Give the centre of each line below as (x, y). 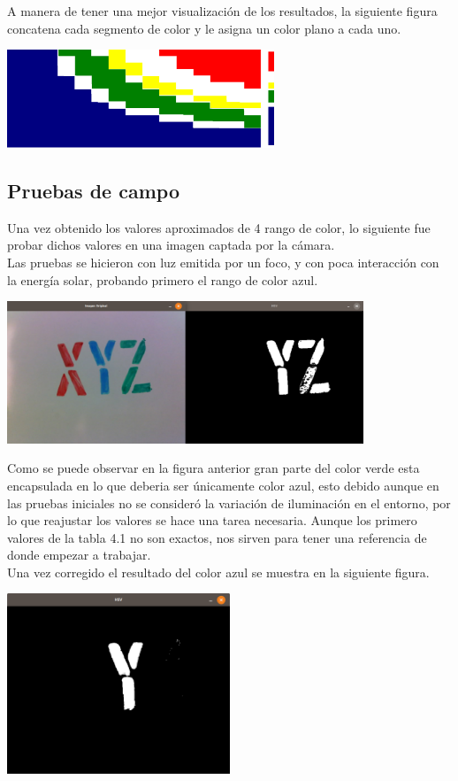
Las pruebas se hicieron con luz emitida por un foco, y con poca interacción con (223, 262)
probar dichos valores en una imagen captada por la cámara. (171, 245)
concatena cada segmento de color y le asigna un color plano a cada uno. (204, 28)
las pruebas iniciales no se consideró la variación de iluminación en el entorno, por (229, 503)
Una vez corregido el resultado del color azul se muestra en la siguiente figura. (218, 572)
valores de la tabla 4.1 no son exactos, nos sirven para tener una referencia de (217, 537)
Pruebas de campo (93, 190)
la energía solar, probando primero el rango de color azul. (163, 279)
